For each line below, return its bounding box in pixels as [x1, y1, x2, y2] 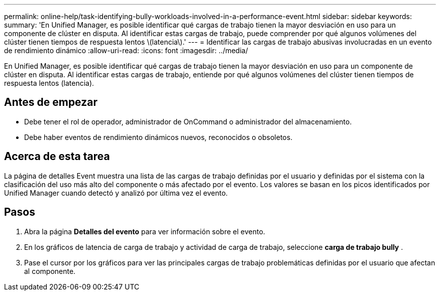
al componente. [24, 266, 76, 275]
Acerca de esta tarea [4, 150, 110, 163]
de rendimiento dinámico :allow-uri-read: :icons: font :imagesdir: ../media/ [4, 46, 248, 55]
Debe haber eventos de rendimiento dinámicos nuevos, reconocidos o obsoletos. [24, 132, 293, 141]
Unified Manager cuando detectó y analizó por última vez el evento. [4, 188, 228, 197]
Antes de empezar [4, 96, 97, 109]
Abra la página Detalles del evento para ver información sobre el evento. [24, 227, 265, 236]
